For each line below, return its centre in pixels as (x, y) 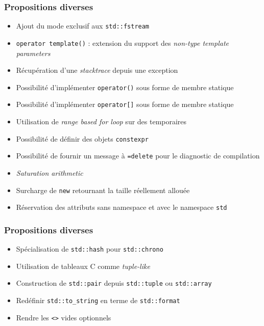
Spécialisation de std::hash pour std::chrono (90, 249)
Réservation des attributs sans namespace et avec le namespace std (122, 207)
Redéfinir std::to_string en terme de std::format (98, 300)
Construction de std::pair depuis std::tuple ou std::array (114, 283)
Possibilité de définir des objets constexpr (82, 138)
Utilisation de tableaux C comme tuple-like (83, 266)
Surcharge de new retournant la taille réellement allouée (103, 190)
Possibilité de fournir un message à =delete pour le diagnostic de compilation (138, 156)
